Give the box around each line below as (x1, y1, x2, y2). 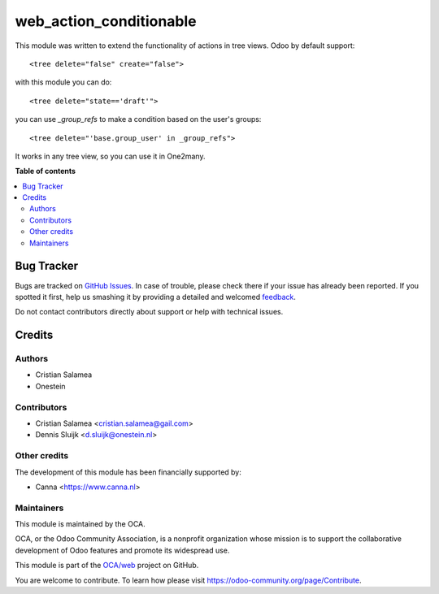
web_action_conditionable (15, 12, 197, 30)
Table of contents (15, 167, 76, 176)
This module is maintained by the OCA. (15, 519, 146, 529)
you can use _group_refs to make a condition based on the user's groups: (15, 115, 262, 124)
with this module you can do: (15, 77, 112, 87)
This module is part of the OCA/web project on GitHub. (15, 561, 199, 570)
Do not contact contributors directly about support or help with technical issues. (15, 307, 284, 317)
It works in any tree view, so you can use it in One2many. (15, 151, 206, 161)
